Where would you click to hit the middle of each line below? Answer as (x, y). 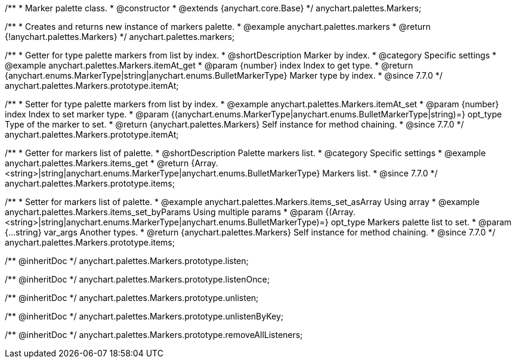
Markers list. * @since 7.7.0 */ (380, 173)
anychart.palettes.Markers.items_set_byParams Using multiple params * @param (164, 212)
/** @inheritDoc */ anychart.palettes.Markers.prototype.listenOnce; (137, 279)
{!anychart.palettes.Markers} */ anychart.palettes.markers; (120, 37)
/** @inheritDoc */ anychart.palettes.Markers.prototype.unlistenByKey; (144, 316)
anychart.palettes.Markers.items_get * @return (97, 163)
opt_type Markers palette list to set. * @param (421, 222)
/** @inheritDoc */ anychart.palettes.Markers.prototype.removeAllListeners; (154, 335)
